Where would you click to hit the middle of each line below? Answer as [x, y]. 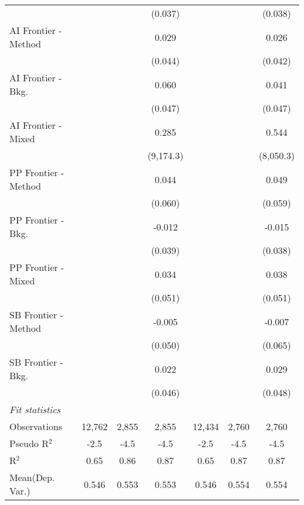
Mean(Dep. [32, 477]
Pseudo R [29, 443]
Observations [36, 426]
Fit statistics [35, 409]
